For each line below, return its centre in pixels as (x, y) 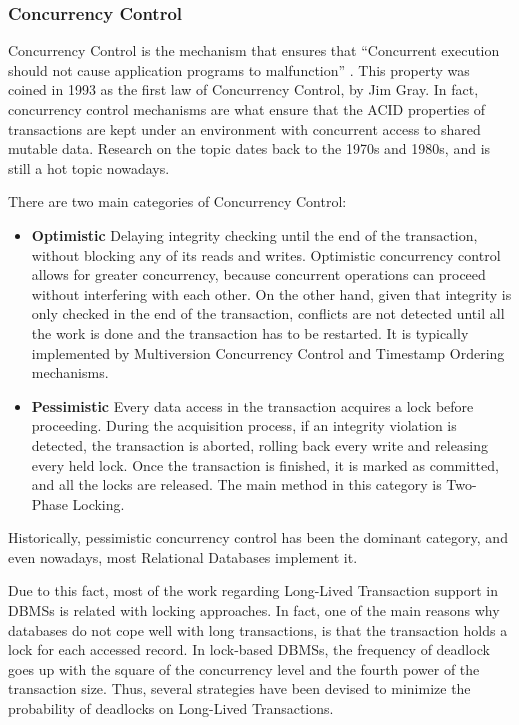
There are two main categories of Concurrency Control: (177, 201)
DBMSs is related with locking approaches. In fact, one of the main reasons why (254, 610)
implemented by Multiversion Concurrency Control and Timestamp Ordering (268, 352)
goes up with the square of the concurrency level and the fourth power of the (244, 668)
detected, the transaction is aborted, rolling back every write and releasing (260, 444)
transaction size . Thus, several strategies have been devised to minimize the (239, 688)
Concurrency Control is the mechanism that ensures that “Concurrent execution (254, 50)
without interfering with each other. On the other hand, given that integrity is (271, 293)
